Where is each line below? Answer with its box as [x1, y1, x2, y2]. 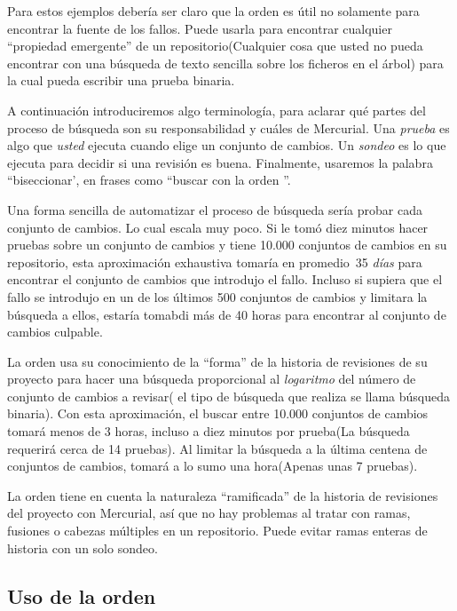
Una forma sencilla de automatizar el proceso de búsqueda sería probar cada [7, 200, 422, 218]
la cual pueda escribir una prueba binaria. [7, 71, 235, 90]
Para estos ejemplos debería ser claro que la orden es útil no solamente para [7, 2, 420, 20]
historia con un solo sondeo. [7, 538, 158, 557]
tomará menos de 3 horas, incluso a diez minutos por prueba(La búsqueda [7, 422, 410, 440]
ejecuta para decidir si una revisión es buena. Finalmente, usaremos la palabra [7, 153, 433, 171]
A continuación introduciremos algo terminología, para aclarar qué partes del [7, 100, 426, 119]
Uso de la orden [7, 582, 156, 609]
